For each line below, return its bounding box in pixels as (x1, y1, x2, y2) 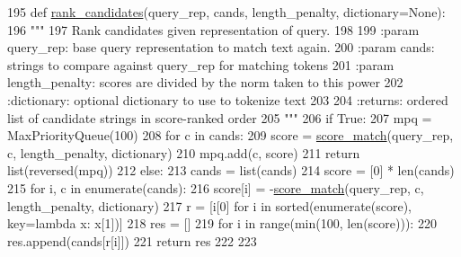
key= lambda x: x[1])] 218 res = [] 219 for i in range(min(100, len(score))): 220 (7, 214, 437, 233)
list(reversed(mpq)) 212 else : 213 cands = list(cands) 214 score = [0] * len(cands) (7, 161, 455, 180)
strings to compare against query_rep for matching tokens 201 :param (7, 55, 395, 74)
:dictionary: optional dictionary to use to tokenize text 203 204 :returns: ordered (7, 90, 448, 109)
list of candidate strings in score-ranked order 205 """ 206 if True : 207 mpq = (7, 108, 432, 127)
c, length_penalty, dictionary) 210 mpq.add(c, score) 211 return (7, 143, 360, 162)
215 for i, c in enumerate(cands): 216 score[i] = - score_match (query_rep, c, (7, 178, 424, 197)
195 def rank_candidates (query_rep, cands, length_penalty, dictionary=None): (7, 3, 446, 21)
